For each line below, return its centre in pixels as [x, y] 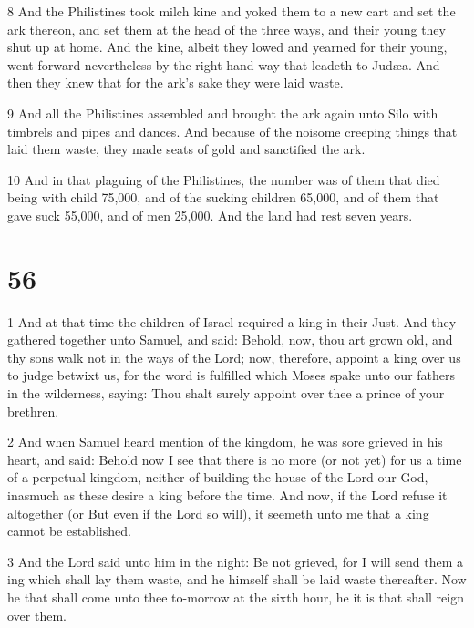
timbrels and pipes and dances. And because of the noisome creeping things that [232, 131]
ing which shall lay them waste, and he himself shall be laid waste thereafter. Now [237, 579]
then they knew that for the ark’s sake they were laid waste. [175, 82]
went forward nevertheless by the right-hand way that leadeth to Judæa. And [224, 64]
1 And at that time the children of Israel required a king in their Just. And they [232, 321]
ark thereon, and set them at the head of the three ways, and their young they [227, 29]
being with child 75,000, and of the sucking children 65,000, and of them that [223, 197]
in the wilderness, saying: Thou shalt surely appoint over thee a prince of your [226, 393]
